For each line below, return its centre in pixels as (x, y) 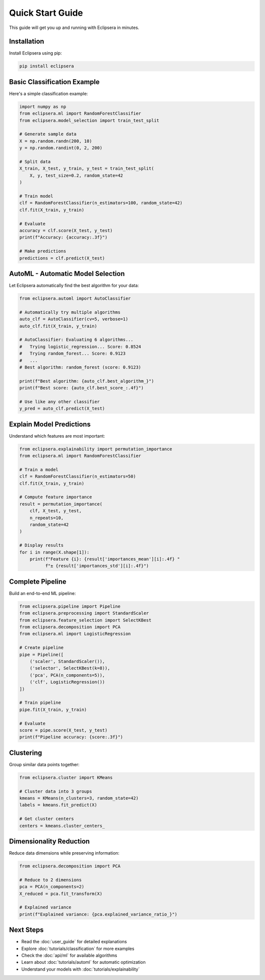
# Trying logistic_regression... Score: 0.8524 (80, 346)
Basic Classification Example (54, 82)
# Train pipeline (40, 703)
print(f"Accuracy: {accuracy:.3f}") (64, 238)
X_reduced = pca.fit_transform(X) (61, 893)
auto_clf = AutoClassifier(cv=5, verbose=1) (74, 319)
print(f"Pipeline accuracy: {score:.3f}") (71, 737)
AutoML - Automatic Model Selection (67, 274)
